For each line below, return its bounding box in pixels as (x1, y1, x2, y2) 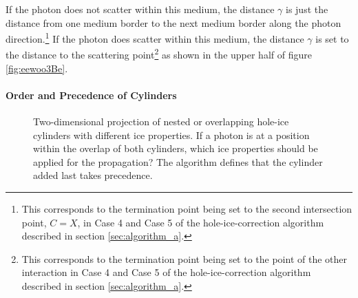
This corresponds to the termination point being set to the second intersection (21, 202, 352, 216)
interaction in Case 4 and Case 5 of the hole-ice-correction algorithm (21, 265, 311, 279)
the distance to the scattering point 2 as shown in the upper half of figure (6, 45, 312, 62)
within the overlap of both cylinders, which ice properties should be (33, 141, 318, 156)
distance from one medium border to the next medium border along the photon (6, 15, 341, 30)
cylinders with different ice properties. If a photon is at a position (33, 127, 310, 142)
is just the (286, 2, 328, 16)
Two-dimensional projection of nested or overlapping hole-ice (33, 114, 289, 129)
